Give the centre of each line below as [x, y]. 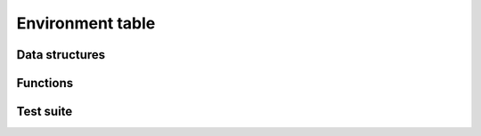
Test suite [45, 112]
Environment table [86, 23]
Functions [45, 83]
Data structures [61, 55]
